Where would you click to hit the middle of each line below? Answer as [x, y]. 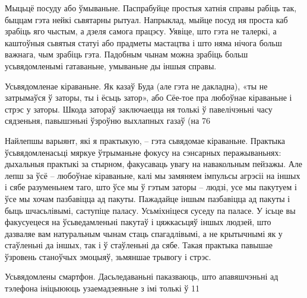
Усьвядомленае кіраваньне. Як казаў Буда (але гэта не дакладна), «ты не [136, 86]
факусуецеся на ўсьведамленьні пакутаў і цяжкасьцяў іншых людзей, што [138, 222]
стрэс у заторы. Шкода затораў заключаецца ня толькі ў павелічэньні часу [139, 109]
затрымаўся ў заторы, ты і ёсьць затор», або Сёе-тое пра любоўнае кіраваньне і [148, 97]
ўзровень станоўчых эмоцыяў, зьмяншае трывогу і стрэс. [108, 256]
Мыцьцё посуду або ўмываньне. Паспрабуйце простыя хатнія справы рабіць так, [151, 8]
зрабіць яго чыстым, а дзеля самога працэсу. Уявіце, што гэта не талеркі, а [141, 31]
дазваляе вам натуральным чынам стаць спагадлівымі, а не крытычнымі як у [144, 233]
